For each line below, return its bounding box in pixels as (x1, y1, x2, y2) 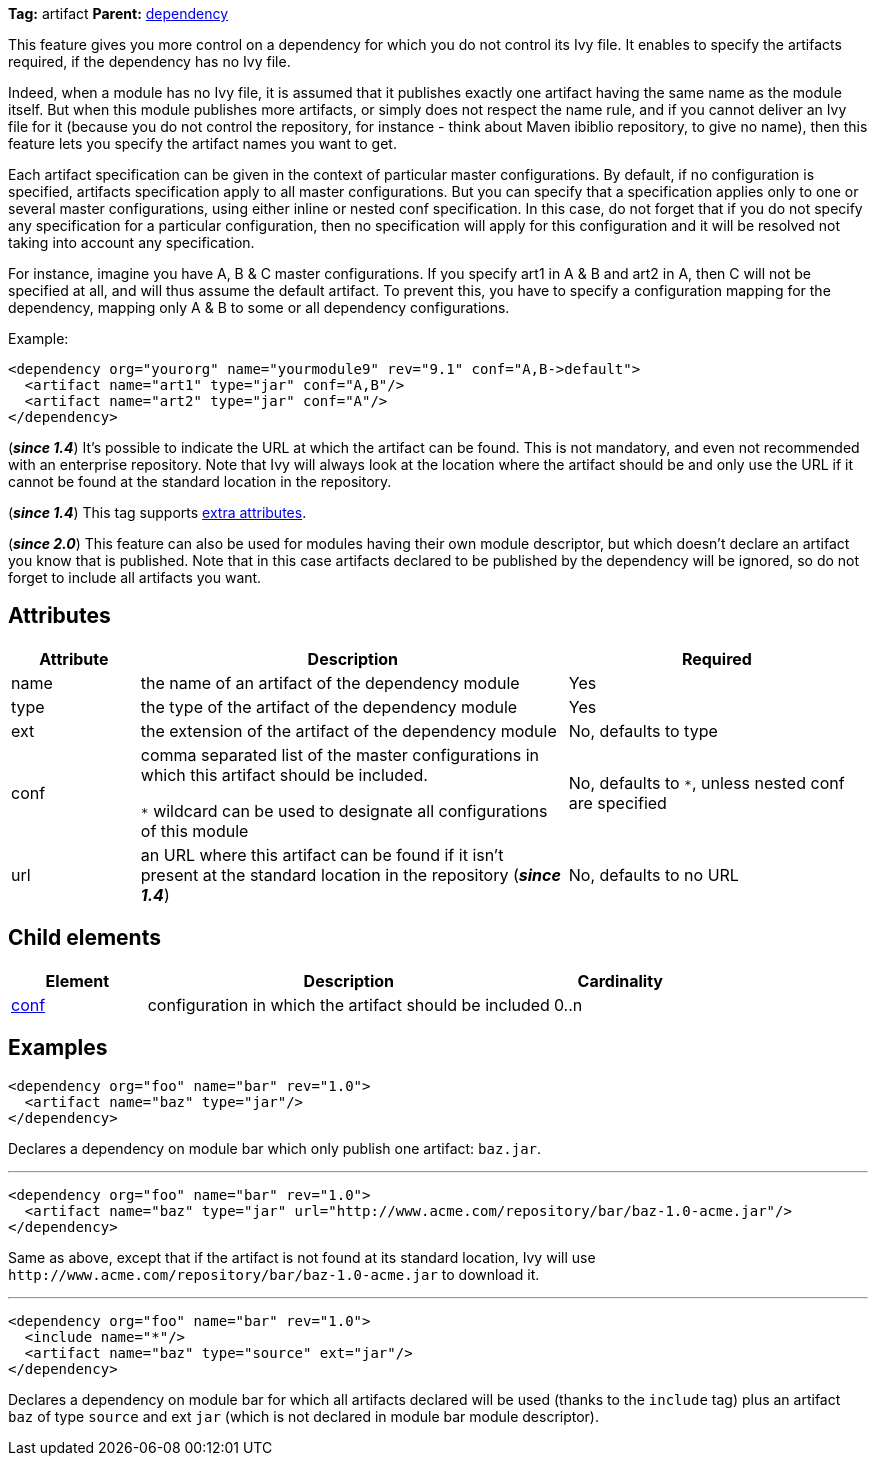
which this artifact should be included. (140, 764, 428, 785)
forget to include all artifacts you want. (8, 569, 262, 586)
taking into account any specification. (8, 234, 255, 251)
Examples (8, 1035, 108, 1061)
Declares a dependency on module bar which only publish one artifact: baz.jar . (8, 1139, 542, 1157)
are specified (568, 792, 667, 813)
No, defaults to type (568, 720, 718, 741)
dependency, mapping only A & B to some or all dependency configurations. (8, 299, 510, 316)
